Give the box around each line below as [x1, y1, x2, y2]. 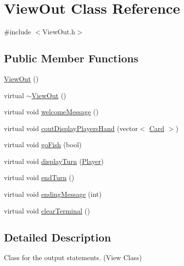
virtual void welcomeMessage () [4, 106, 99, 117]
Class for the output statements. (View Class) [4, 252, 142, 263]
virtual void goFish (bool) [4, 139, 82, 150]
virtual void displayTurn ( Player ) [4, 156, 104, 166]
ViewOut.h [42, 27, 76, 37]
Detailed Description [4, 229, 111, 244]
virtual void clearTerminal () [4, 205, 90, 215]
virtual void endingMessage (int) [4, 189, 102, 199]
